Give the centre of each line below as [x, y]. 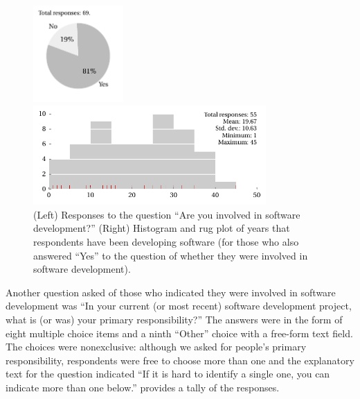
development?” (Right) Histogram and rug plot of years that [162, 228]
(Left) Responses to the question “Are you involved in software [167, 214]
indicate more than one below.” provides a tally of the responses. [143, 387]
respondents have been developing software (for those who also [166, 241]
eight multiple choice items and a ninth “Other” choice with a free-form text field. [179, 333]
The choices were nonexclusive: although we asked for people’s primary [156, 347]
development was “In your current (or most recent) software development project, [179, 306]
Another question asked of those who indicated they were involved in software [171, 292]
